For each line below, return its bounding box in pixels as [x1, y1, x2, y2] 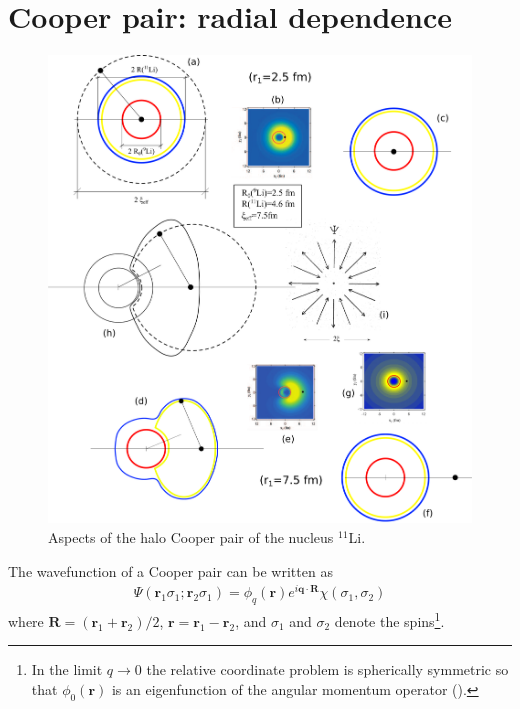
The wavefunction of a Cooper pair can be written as [8, 560, 333, 581]
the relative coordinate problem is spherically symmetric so [146, 659, 509, 680]
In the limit [31, 659, 103, 680]
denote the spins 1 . [334, 608, 445, 631]
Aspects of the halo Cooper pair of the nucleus [48, 527, 334, 548]
